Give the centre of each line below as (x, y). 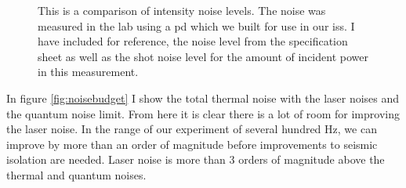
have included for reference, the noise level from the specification (193, 41)
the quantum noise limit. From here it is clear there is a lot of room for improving (203, 113)
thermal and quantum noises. (76, 174)
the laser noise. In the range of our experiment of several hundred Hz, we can (192, 129)
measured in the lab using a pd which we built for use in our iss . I (196, 25)
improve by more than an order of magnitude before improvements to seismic (192, 144)
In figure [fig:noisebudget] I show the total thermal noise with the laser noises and (203, 98)
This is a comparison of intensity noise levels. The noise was (182, 10)
